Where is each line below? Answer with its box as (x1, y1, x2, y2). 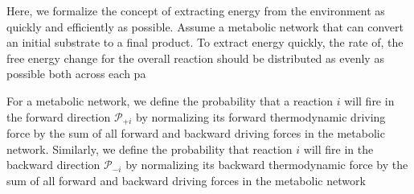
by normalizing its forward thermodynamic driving (136, 108, 386, 125)
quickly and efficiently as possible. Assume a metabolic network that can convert (6, 18, 404, 35)
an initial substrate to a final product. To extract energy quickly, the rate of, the (6, 34, 404, 51)
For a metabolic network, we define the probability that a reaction (6, 92, 333, 109)
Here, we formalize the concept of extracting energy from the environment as (6, 2, 385, 19)
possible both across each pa (6, 65, 146, 82)
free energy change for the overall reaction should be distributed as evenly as (6, 49, 384, 66)
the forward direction (6, 108, 111, 125)
